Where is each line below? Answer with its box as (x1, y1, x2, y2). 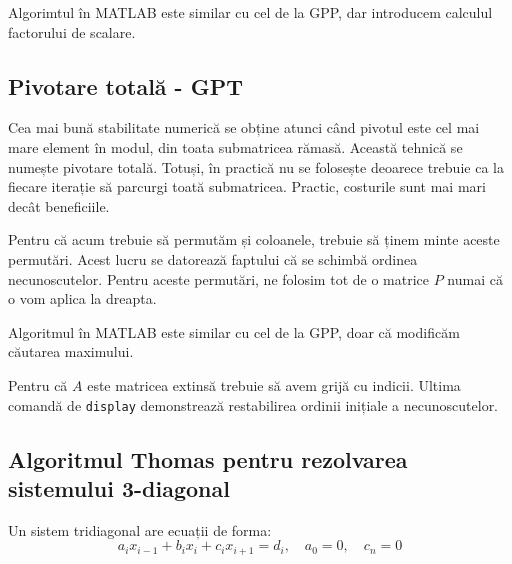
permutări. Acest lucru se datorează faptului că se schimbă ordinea (8, 248, 418, 269)
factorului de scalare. (8, 21, 136, 42)
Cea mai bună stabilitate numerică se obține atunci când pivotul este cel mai (8, 117, 480, 138)
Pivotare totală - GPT (8, 70, 243, 101)
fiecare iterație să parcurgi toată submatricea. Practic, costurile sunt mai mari (8, 176, 486, 197)
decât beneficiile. (8, 195, 110, 216)
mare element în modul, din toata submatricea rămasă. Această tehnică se (8, 136, 463, 157)
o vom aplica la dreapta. (8, 288, 157, 309)
